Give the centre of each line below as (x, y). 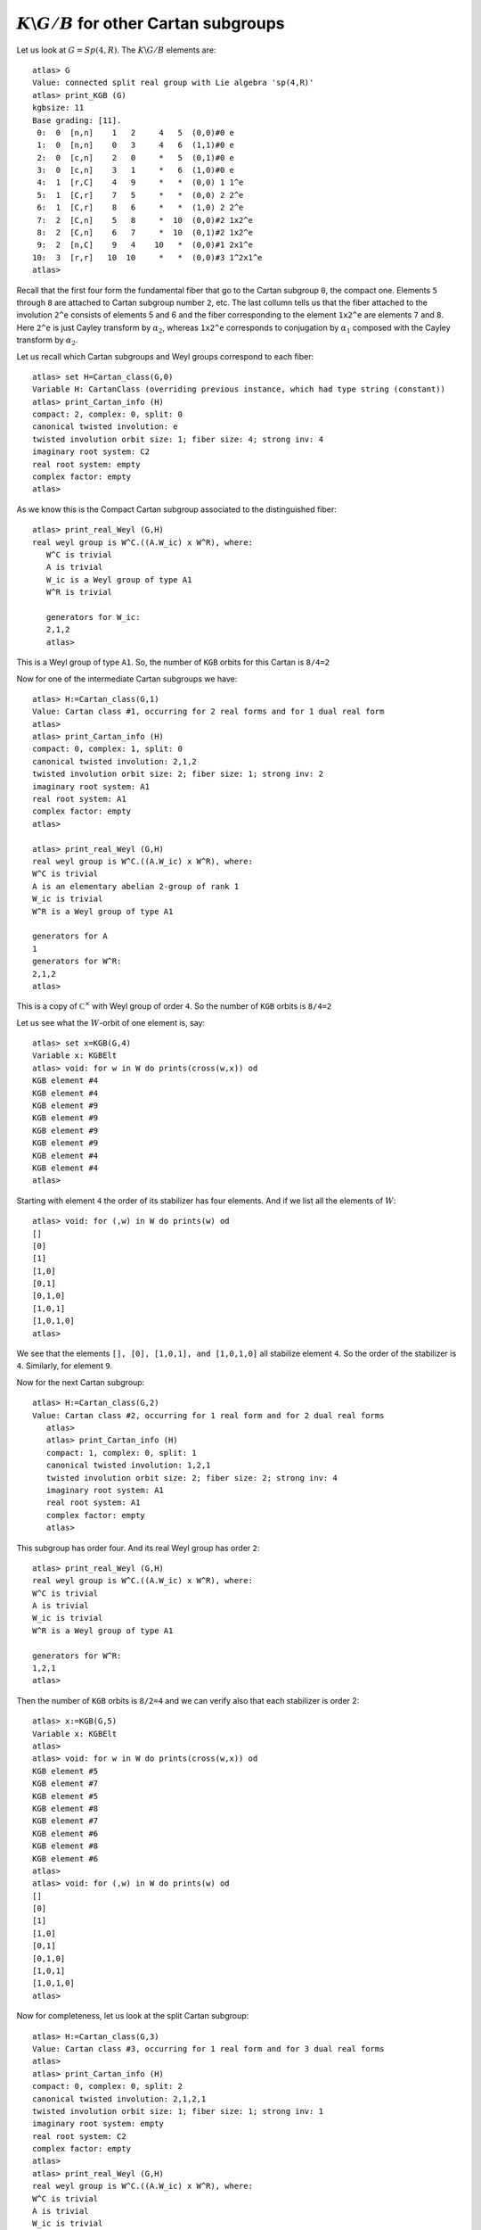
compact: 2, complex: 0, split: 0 (107, 414)
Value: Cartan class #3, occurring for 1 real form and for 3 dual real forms (208, 2048)
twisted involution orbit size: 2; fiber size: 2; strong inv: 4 (192, 1478)
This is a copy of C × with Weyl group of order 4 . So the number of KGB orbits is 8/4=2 (174, 1006)
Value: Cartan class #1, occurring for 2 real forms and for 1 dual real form (208, 712)
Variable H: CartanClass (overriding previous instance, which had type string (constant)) (239, 389)
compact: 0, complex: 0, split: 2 (107, 2086)
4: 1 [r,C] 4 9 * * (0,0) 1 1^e (140, 182)
